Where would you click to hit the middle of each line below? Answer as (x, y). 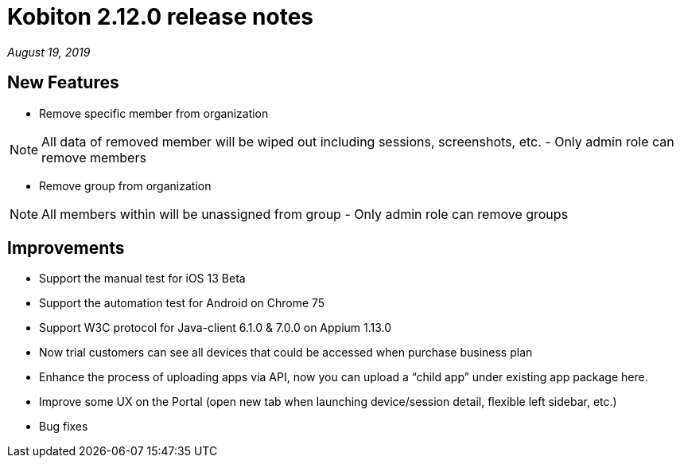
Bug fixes (64, 427)
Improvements (66, 248)
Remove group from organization (125, 185)
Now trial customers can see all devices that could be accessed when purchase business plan (286, 353)
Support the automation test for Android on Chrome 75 (182, 303)
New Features (63, 83)
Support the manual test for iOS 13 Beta (142, 279)
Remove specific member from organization (154, 113)
